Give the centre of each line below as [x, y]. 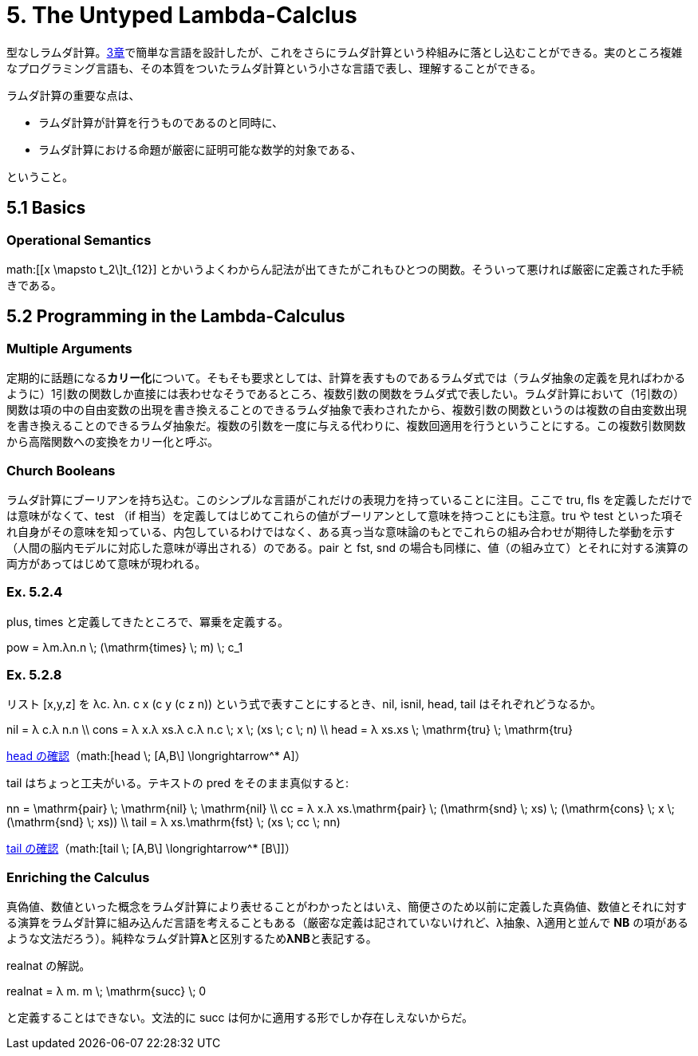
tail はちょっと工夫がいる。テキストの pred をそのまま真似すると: [178, 783]
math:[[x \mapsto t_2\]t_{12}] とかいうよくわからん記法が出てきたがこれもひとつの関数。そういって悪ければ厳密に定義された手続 [345, 269]
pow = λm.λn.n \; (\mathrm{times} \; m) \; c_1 [125, 647]
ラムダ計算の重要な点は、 [73, 95]
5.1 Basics [46, 208]
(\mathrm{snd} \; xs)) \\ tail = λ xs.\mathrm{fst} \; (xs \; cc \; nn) [174, 822]
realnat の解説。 [49, 966]
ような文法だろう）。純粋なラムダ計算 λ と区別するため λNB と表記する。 [192, 939]
